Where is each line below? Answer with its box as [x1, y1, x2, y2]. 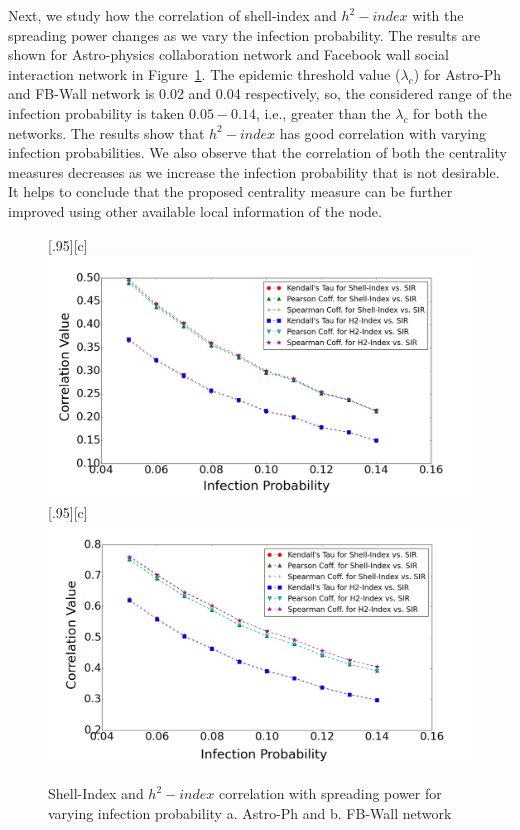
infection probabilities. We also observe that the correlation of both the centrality [8, 142, 508, 163]
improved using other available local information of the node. [8, 200, 382, 221]
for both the [413, 102, 488, 123]
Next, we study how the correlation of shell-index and [8, 5, 337, 25]
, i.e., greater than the [255, 102, 391, 123]
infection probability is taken [8, 102, 185, 123]
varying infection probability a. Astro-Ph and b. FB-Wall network [48, 802, 452, 823]
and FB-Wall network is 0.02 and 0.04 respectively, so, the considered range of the [8, 83, 512, 104]
